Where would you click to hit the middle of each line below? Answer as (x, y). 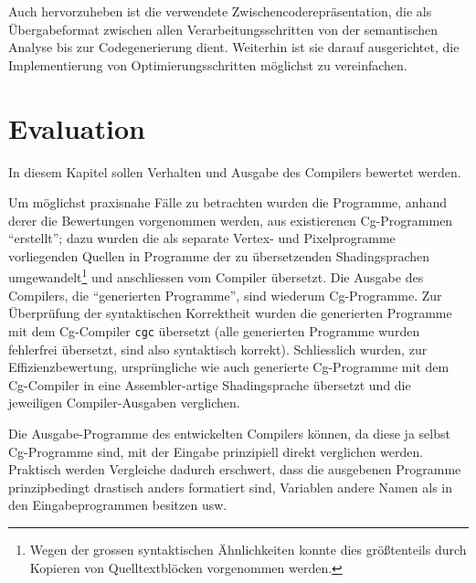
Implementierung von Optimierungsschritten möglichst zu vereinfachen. (208, 64)
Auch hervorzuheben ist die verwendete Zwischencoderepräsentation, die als (220, 11)
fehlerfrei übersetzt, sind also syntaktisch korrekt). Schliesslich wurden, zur (218, 349)
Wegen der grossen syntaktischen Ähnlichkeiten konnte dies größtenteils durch (248, 549)
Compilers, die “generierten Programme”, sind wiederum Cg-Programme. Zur (225, 295)
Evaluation (77, 127)
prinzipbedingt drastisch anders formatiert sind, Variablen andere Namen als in (231, 487)
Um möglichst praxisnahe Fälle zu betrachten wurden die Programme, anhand (227, 202)
